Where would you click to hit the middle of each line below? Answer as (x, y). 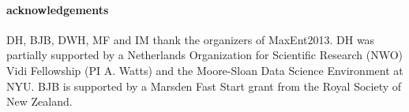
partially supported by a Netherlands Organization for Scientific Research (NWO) (204, 55)
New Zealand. (39, 101)
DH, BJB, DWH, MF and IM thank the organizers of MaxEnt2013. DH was (191, 39)
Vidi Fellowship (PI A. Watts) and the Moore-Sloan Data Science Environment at (205, 70)
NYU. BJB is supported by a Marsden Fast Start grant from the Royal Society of (204, 86)
